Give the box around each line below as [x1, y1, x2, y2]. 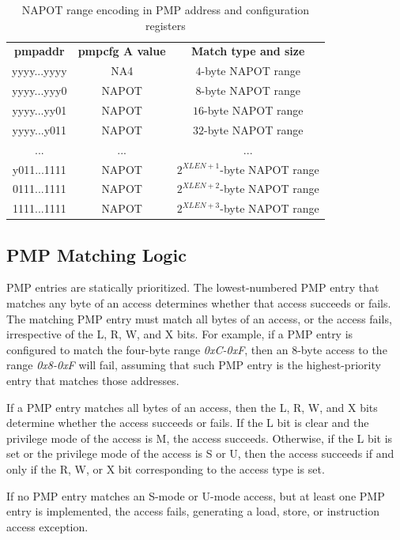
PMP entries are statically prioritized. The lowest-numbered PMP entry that [6, 279, 379, 296]
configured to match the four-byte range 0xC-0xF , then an [6, 341, 289, 357]
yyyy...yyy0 [12, 82, 67, 99]
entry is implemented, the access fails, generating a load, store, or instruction [6, 503, 379, 519]
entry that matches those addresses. [6, 372, 179, 389]
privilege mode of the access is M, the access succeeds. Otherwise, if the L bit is [6, 429, 393, 446]
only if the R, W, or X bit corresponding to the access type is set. [6, 461, 325, 478]
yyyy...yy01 [12, 101, 67, 118]
